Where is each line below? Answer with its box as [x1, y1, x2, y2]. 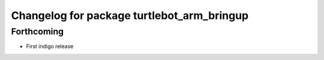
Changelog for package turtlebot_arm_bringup [11, 9, 249, 22]
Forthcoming [11, 26, 64, 37]
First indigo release [26, 43, 74, 50]
